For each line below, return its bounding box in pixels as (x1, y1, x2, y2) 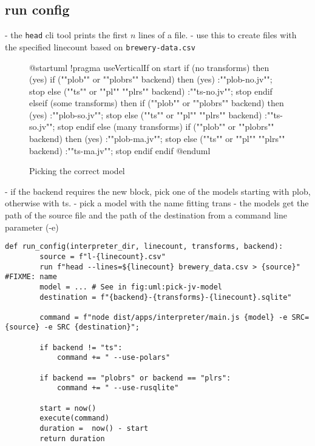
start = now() (39, 404, 97, 413)
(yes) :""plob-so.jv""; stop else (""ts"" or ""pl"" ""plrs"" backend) (29, 108, 262, 121)
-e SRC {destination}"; (44, 323, 140, 332)
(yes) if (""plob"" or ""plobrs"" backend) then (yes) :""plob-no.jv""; (29, 73, 273, 86)
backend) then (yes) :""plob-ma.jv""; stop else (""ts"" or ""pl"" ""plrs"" (29, 132, 285, 145)
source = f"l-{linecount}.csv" (39, 252, 166, 261)
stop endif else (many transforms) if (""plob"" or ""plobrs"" (58, 120, 274, 133)
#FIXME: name (5, 272, 57, 282)
